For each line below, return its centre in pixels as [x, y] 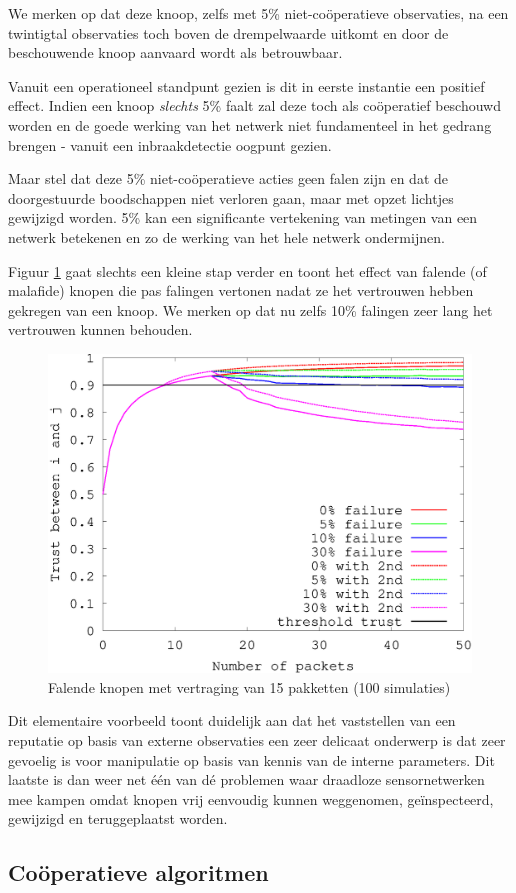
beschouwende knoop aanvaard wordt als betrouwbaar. [175, 52]
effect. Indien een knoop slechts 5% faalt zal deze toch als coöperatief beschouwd [255, 105]
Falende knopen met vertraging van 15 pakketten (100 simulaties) [249, 686]
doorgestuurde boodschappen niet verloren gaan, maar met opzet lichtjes [231, 197]
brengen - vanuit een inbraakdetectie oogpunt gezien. [170, 144]
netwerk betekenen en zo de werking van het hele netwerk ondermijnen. [226, 236]
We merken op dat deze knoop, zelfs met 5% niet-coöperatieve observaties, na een [258, 13]
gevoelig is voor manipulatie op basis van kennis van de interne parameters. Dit [251, 759]
